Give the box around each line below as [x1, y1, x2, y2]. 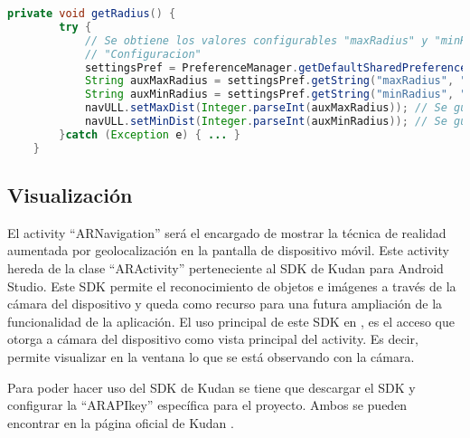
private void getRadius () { [7, 7, 176, 20]
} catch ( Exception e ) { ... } [59, 128, 240, 141]
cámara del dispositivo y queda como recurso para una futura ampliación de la [7, 294, 443, 313]
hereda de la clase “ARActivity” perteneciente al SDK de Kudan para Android [7, 259, 444, 278]
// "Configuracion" [84, 47, 202, 61]
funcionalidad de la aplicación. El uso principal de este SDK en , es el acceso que [7, 311, 455, 330]
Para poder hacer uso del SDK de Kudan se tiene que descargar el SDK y [7, 377, 416, 396]
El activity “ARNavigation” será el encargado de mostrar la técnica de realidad [7, 223, 446, 242]
